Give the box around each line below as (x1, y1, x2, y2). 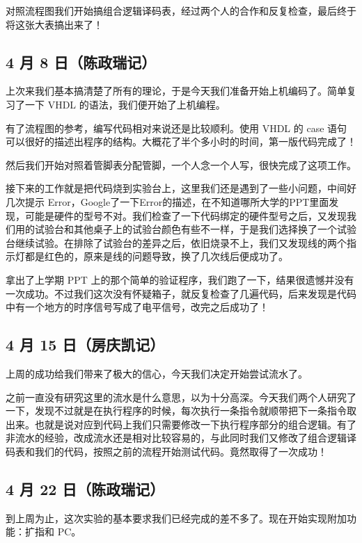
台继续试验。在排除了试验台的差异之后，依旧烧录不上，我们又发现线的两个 (6, 235, 347, 250)
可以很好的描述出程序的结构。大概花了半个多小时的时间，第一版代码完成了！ (6, 134, 356, 149)
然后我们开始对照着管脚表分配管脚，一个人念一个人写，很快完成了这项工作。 (6, 157, 356, 172)
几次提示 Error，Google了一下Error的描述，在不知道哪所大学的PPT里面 (6, 194, 329, 209)
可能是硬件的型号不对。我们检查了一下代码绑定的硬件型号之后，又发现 (24, 208, 347, 222)
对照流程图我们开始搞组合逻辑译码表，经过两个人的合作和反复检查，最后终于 (6, 3, 356, 17)
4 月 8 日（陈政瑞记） (6, 51, 157, 72)
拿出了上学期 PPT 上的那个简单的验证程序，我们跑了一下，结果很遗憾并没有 (6, 272, 354, 286)
